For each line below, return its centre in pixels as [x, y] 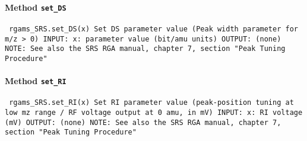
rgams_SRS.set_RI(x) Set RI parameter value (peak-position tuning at [151, 103]
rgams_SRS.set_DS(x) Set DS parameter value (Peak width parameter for [153, 29]
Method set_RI [36, 81]
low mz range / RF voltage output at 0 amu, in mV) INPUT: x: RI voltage [154, 113]
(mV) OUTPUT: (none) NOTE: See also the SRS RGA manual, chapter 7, [143, 122]
